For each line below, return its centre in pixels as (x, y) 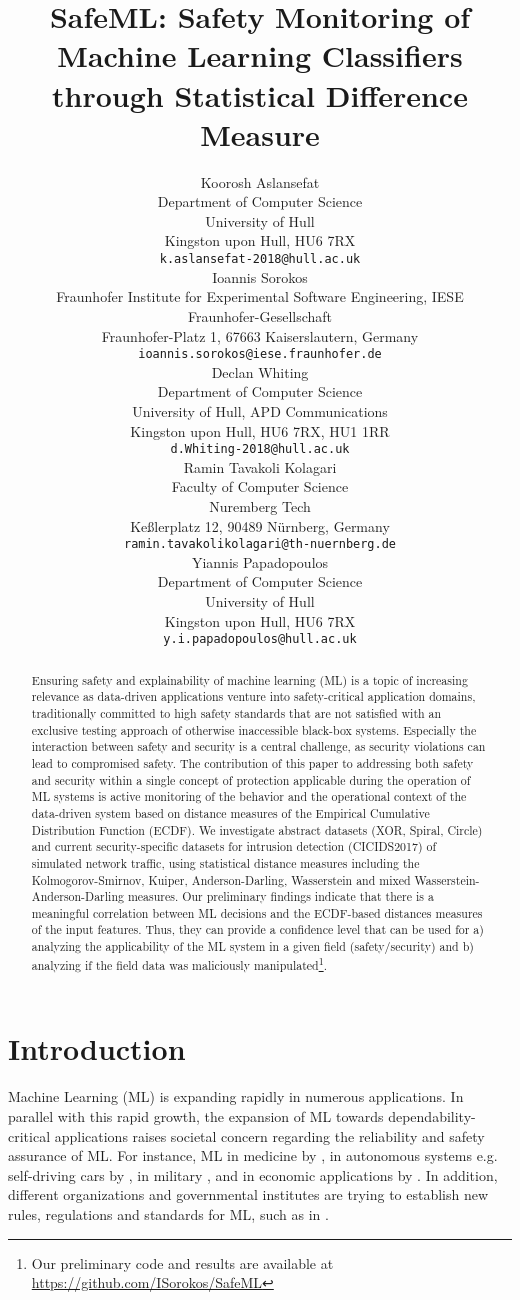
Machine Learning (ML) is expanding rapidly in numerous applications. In (236, 1096)
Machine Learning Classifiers (260, 55)
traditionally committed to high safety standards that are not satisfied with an (236, 712)
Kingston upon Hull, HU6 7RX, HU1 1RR (260, 430)
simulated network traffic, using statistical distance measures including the (225, 862)
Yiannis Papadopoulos (260, 561)
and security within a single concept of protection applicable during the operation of (251, 779)
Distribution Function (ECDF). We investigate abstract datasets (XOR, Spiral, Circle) (257, 829)
